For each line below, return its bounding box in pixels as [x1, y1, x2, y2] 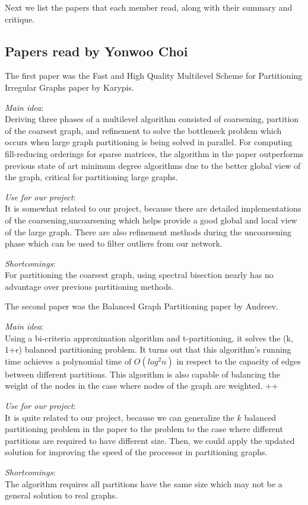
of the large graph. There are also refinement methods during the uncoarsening [5, 225, 292, 238]
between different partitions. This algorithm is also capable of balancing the [5, 367, 280, 380]
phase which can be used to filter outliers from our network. [5, 237, 223, 250]
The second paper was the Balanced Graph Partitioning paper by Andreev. [5, 300, 278, 312]
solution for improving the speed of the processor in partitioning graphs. [5, 446, 268, 458]
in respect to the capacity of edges [176, 354, 301, 367]
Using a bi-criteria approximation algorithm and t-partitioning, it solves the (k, [5, 331, 293, 344]
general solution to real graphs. [5, 489, 118, 501]
